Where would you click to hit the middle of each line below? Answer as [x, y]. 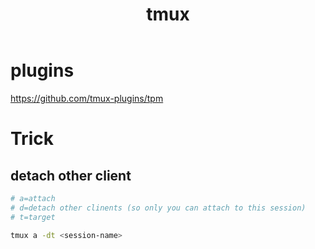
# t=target [33, 217]
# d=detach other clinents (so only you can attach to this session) [158, 208]
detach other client [71, 175]
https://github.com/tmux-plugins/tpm [87, 98]
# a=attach [33, 198]
